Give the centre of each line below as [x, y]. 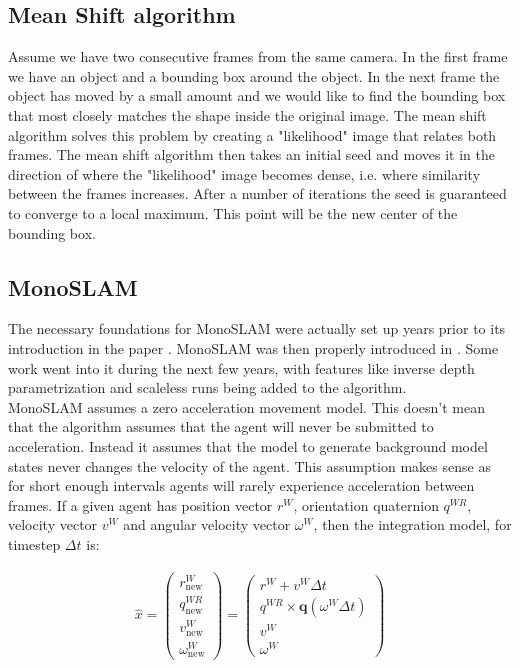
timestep [34, 543]
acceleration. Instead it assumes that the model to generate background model [248, 445]
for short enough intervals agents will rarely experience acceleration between [241, 485]
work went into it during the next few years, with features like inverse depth [241, 367]
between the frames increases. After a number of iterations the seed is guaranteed [257, 193]
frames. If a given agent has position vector [140, 504]
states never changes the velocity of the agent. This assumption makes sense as [249, 465]
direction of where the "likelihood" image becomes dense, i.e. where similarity [244, 173]
